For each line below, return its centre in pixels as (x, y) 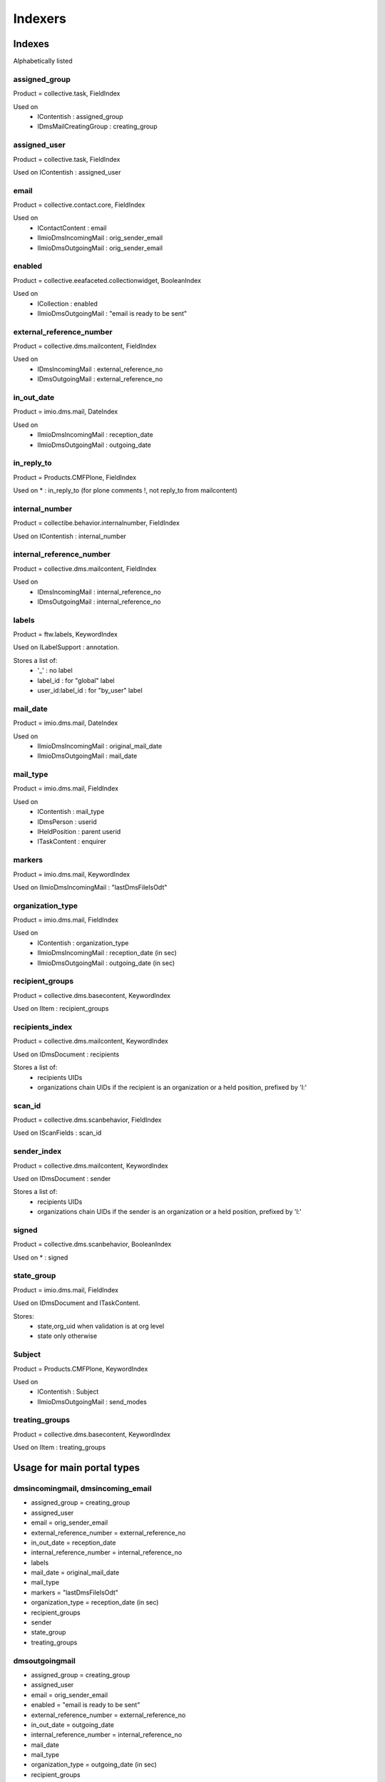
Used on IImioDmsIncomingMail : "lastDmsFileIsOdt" (90, 887)
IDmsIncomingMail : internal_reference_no (99, 592)
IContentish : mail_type (71, 812)
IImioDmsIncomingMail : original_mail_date (100, 746)
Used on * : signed (41, 1257)
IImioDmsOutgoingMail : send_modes (92, 1401)
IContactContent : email (72, 227)
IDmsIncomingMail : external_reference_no (100, 369)
